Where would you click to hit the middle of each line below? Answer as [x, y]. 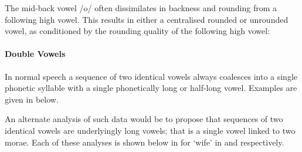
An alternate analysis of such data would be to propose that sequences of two [144, 119]
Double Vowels [35, 54]
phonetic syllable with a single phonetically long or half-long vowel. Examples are [151, 88]
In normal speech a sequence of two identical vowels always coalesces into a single [151, 76]
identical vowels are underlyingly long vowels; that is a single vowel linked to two [150, 130]
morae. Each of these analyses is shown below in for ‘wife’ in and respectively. [145, 142]
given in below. [32, 99]
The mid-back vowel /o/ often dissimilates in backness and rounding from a [141, 8]
